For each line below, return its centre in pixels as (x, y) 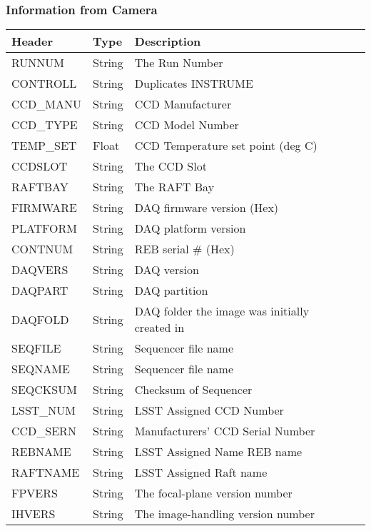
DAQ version (167, 270)
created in (159, 328)
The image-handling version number (224, 514)
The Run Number (179, 63)
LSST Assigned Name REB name (218, 452)
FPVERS (35, 493)
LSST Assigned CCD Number (209, 410)
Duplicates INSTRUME (194, 84)
